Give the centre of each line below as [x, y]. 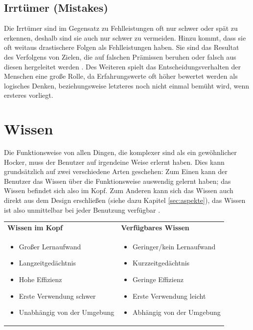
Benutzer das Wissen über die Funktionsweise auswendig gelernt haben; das [117, 181]
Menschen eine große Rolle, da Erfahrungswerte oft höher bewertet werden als [121, 76]
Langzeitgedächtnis [47, 263]
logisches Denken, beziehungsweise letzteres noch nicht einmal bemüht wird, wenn [127, 85]
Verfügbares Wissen [155, 227]
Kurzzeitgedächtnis [161, 263]
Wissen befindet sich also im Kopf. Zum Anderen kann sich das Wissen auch [119, 190]
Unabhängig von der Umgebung [67, 312]
